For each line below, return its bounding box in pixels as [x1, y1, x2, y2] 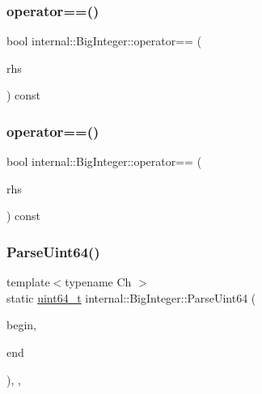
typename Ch [65, 273, 132, 290]
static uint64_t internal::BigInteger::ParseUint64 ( [6, 289, 256, 306]
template [6, 273, 50, 290]
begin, [6, 316, 36, 333]
